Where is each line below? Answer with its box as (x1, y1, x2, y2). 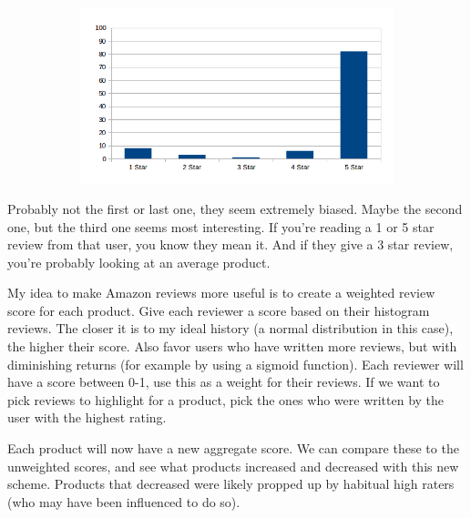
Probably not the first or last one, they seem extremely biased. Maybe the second (7, 198, 463, 218)
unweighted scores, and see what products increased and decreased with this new (7, 456, 459, 475)
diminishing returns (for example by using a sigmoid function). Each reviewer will (7, 354, 464, 373)
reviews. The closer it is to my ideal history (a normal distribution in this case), (7, 319, 454, 338)
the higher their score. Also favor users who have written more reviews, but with (7, 337, 457, 356)
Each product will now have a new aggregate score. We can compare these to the (7, 439, 459, 458)
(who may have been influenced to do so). (7, 492, 241, 511)
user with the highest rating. (7, 408, 167, 427)
